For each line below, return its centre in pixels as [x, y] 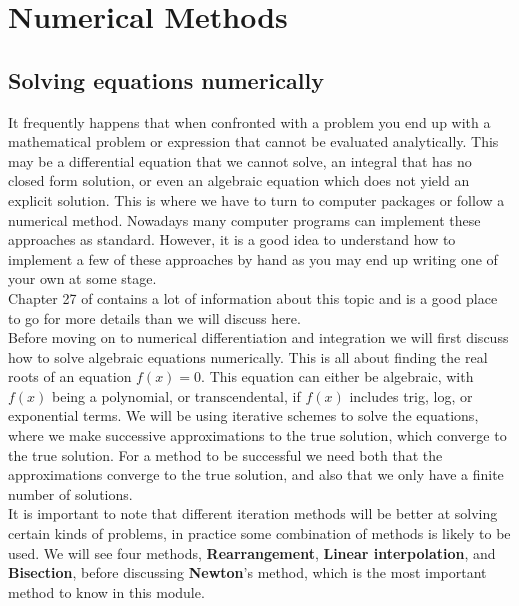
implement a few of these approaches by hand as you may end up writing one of [253, 258]
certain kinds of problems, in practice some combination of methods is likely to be [259, 533]
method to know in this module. [106, 591]
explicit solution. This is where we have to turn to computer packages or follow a [256, 199]
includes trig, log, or [411, 395]
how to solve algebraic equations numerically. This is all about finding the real [248, 356]
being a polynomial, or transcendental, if [176, 395]
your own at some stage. [82, 278]
